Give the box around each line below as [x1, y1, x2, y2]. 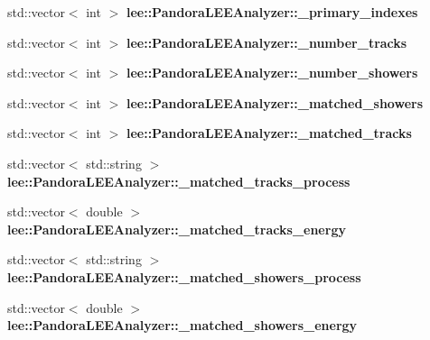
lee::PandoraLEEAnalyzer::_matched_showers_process [7, 267, 361, 286]
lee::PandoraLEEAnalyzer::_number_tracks [126, 32, 407, 51]
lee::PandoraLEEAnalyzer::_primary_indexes [126, 3, 418, 21]
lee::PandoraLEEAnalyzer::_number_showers [126, 63, 418, 82]
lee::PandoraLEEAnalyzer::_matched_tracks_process [7, 171, 351, 190]
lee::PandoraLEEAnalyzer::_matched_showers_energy [7, 316, 358, 335]
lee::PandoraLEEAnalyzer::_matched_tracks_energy [7, 219, 346, 238]
